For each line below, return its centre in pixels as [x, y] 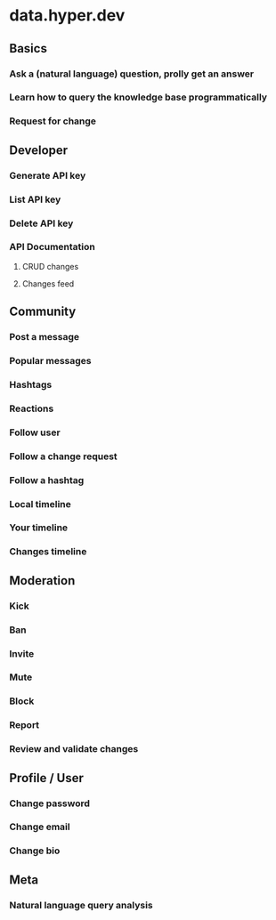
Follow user [35, 432]
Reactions [32, 408]
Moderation [42, 581]
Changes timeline [48, 552]
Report [24, 725]
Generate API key [48, 175]
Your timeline [39, 528]
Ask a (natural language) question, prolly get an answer [132, 74]
